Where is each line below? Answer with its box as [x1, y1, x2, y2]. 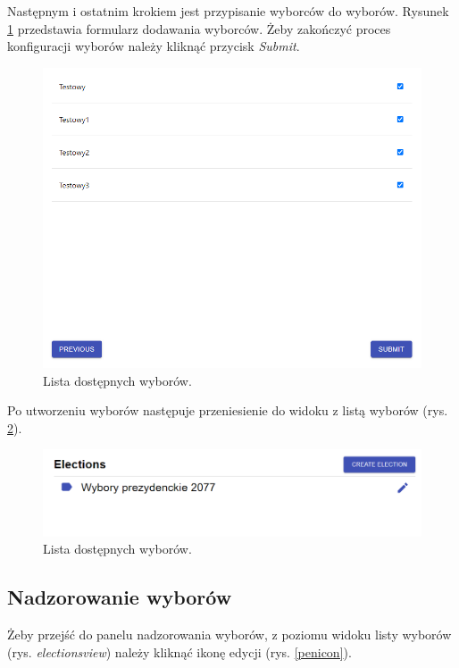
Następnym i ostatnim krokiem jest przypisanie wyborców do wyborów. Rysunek [7, 2, 449, 20]
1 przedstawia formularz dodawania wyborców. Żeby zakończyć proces [7, 19, 391, 38]
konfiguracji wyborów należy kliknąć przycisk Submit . [7, 37, 300, 55]
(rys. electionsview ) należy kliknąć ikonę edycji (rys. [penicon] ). [7, 642, 352, 661]
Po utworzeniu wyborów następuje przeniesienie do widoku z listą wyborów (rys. [7, 401, 448, 420]
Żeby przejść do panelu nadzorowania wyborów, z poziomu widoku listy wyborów [7, 625, 452, 644]
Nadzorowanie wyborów [7, 583, 232, 611]
